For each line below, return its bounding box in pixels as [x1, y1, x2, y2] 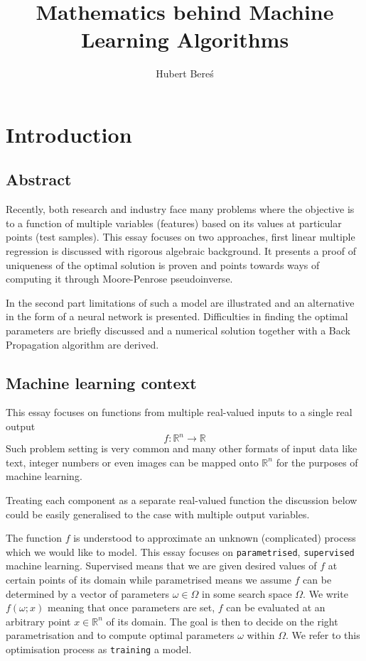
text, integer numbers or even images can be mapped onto [6, 454, 259, 469]
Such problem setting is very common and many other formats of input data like [6, 441, 357, 456]
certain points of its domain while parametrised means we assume [6, 572, 291, 586]
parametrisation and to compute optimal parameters [6, 628, 235, 643]
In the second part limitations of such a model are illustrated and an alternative [6, 295, 355, 310]
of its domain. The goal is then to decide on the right [106, 613, 338, 628]
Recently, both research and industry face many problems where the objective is [6, 202, 355, 217]
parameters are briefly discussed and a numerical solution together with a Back [6, 323, 350, 338]
